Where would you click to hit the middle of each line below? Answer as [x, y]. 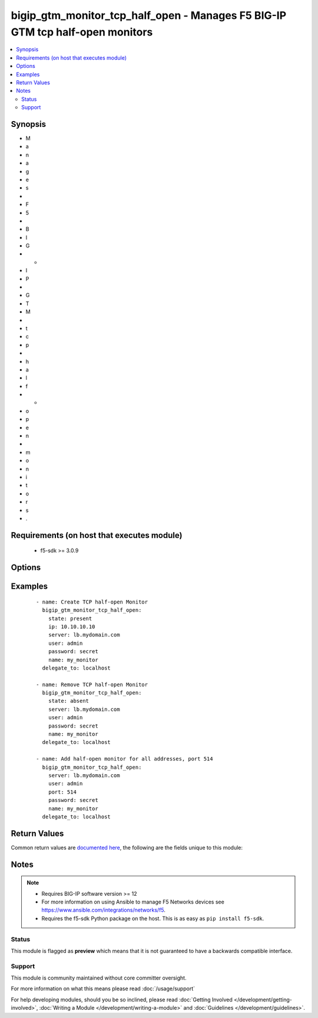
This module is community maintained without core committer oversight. [99, 978]
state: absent [69, 701]
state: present [70, 618]
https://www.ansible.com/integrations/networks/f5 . [104, 910]
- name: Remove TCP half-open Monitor [92, 684]
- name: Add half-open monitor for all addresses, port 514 [125, 759]
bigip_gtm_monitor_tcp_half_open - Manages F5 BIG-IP [149, 15]
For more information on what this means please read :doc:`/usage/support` [103, 988]
